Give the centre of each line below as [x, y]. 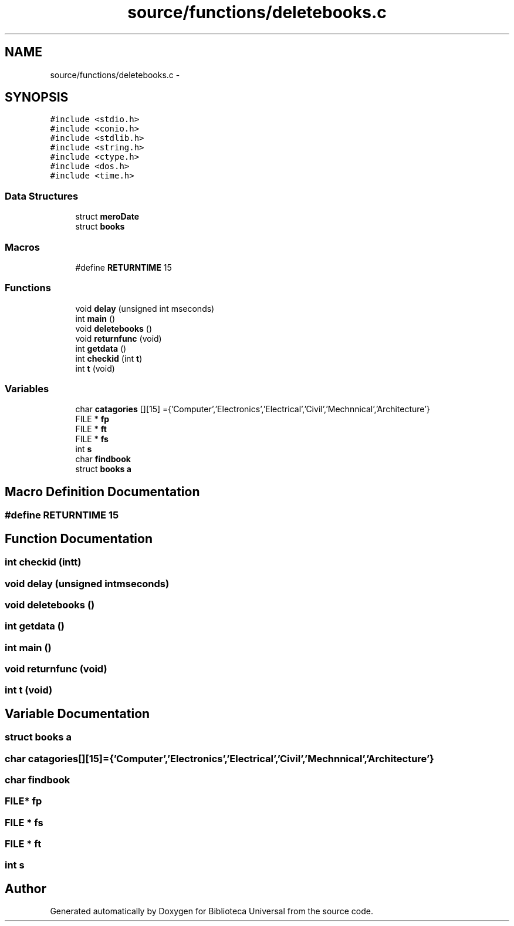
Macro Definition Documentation [102, 491]
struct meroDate [107, 217]
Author [26, 888]
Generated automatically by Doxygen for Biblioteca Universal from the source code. [212, 911]
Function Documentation [79, 538]
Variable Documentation [77, 713]
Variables [27, 389]
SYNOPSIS [37, 97]
